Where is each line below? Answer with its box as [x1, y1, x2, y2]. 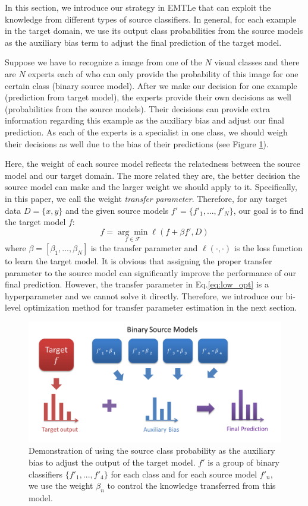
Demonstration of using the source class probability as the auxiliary [29, 444, 275, 457]
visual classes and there [214, 56, 300, 68]
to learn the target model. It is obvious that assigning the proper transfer [5, 254, 272, 267]
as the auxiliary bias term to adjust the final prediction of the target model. [5, 36, 282, 48]
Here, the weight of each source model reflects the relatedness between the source [5, 157, 301, 170]
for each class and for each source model [111, 467, 257, 480]
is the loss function [234, 241, 303, 254]
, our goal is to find [233, 204, 304, 216]
